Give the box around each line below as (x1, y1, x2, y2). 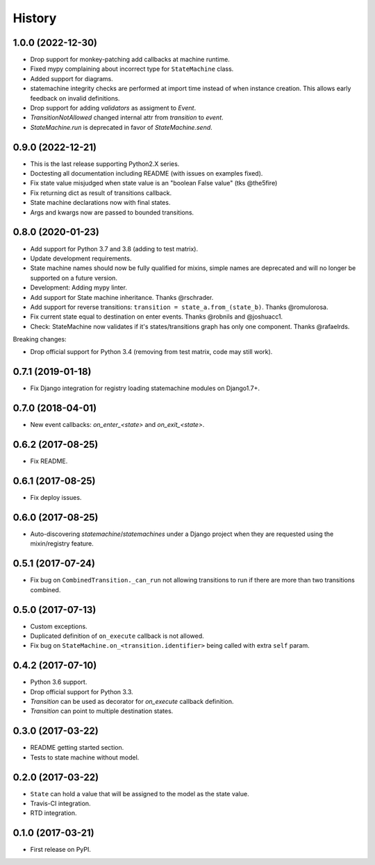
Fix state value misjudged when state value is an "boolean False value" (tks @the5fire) (30, 179, 278, 187)
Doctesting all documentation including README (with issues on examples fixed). (30, 169, 263, 178)
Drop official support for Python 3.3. (30, 687, 133, 696)
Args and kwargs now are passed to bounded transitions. (30, 208, 194, 217)
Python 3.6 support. (30, 678, 87, 687)
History (12, 10, 57, 26)
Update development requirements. (30, 254, 132, 262)
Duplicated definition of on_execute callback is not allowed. (30, 632, 204, 640)
